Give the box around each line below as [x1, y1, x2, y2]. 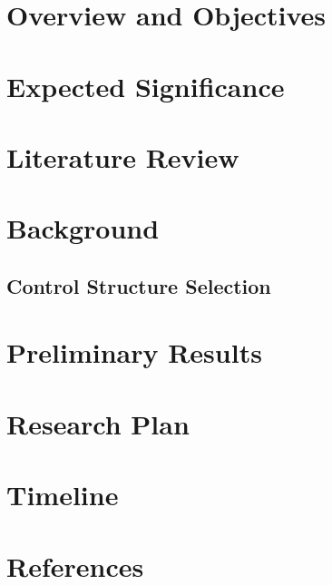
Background [6, 210, 160, 247]
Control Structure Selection [6, 271, 271, 299]
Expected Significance [6, 67, 285, 104]
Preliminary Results [6, 334, 262, 371]
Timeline [6, 476, 119, 513]
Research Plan [6, 405, 190, 442]
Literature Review [6, 138, 239, 175]
